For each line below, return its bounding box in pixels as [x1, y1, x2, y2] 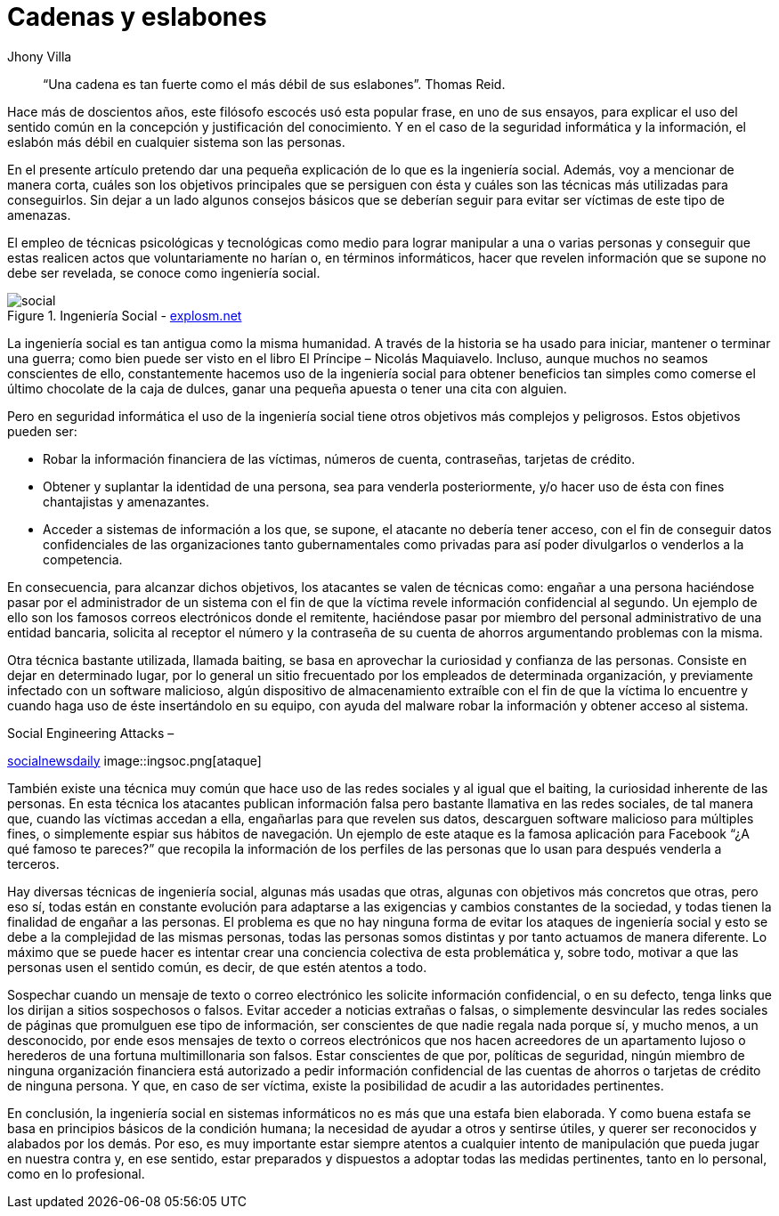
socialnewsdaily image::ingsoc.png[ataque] [7, 752, 262, 768]
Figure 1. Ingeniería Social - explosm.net [7, 307, 242, 323]
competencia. [43, 551, 123, 567]
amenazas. [7, 207, 71, 223]
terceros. [7, 855, 60, 871]
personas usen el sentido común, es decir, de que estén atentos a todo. [7, 959, 427, 975]
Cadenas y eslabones [7, 2, 267, 32]
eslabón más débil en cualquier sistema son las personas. [7, 134, 345, 150]
